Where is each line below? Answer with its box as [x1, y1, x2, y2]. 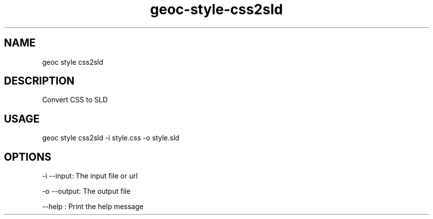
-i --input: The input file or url [42, 172, 138, 180]
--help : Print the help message [42, 202, 144, 211]
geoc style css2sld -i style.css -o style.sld [42, 133, 179, 142]
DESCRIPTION [4, 75, 75, 88]
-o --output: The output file [42, 187, 130, 196]
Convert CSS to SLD [42, 95, 108, 104]
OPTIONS [4, 150, 51, 163]
